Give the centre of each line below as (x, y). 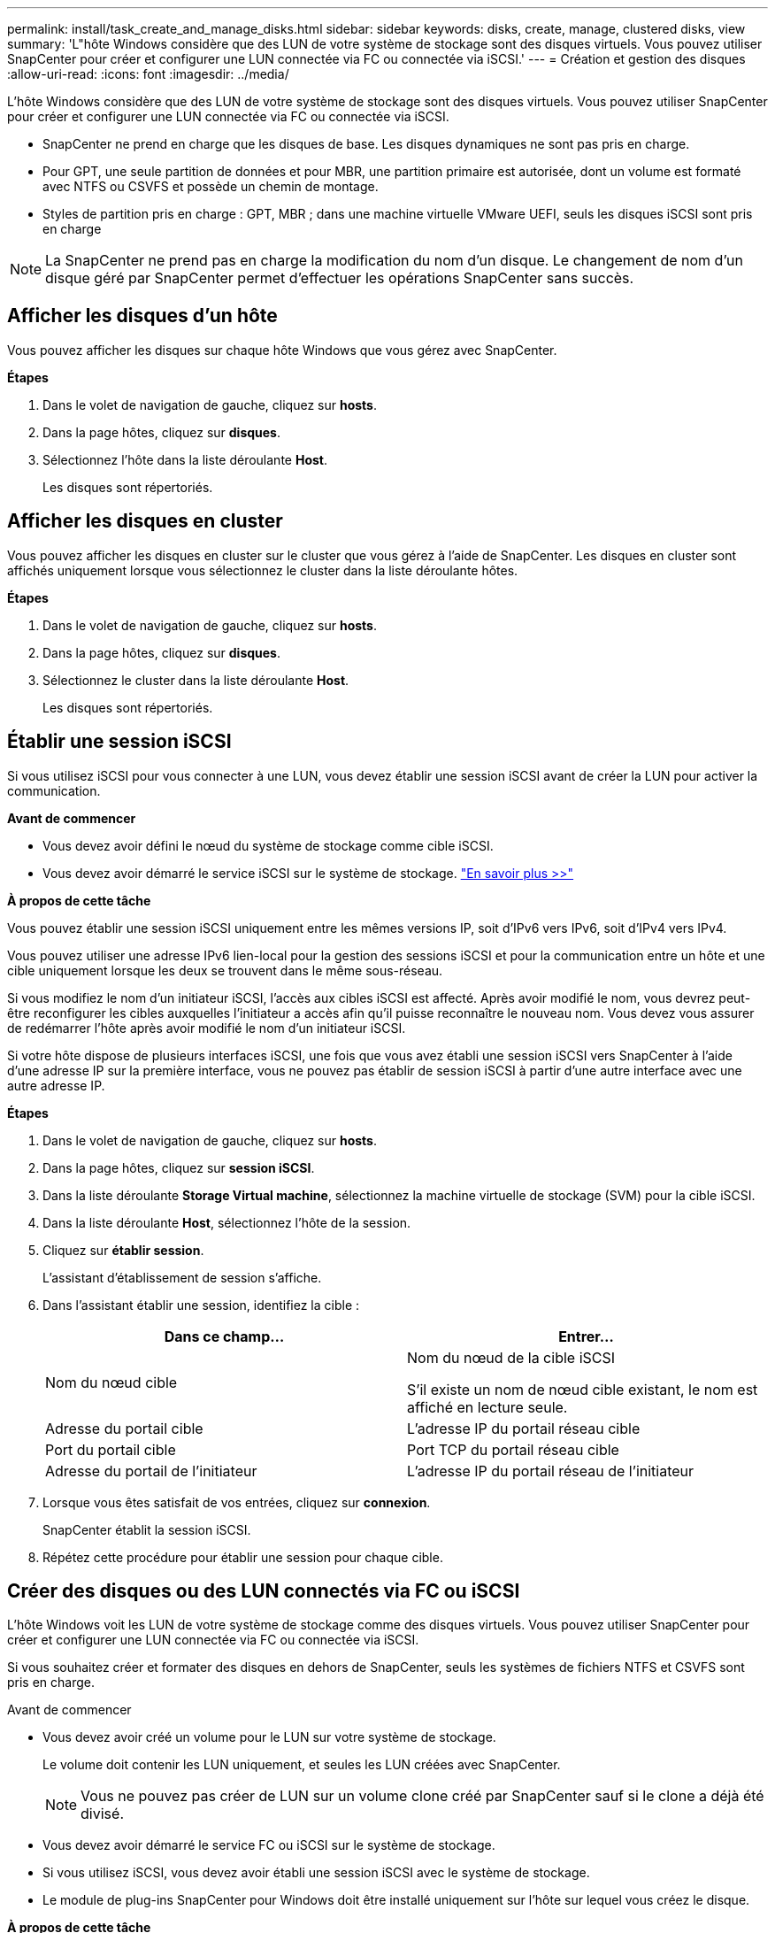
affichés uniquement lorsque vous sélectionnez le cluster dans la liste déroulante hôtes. (263, 570)
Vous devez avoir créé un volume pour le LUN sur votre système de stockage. (269, 1737)
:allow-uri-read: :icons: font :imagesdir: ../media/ (148, 74)
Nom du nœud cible (111, 1382)
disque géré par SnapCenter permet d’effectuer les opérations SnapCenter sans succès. (340, 278)
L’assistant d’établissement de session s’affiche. (182, 1277)
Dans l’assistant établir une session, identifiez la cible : (201, 1305)
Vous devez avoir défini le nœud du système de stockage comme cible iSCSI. (268, 845)
